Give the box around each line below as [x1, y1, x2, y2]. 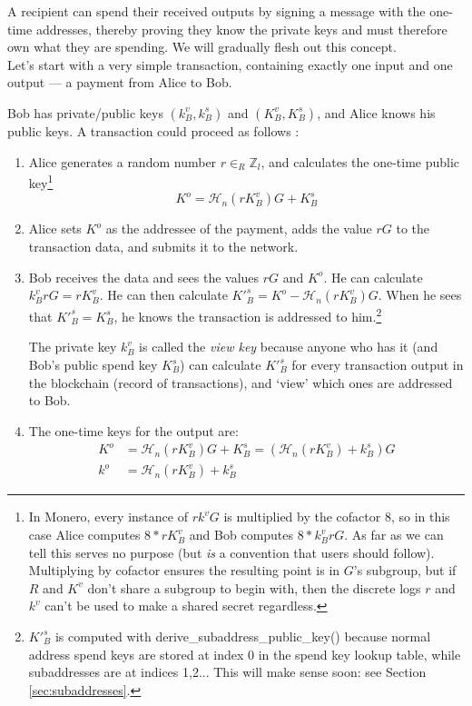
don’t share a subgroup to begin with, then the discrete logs [87, 578, 421, 597]
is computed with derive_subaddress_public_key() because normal [54, 627, 431, 646]
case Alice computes [28, 525, 141, 544]
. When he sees [378, 285, 462, 304]
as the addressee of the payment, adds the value [105, 219, 372, 238]
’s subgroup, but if [353, 561, 457, 580]
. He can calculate [323, 267, 423, 286]
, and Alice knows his [317, 103, 436, 122]
